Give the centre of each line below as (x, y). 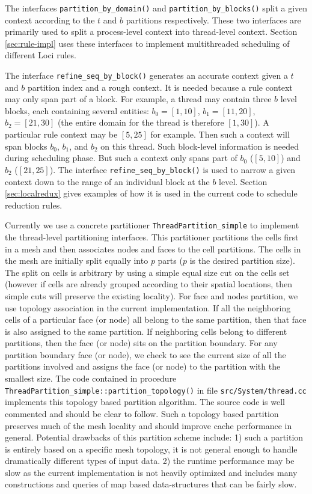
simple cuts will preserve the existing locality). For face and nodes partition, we (151, 295)
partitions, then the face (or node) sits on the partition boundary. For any (141, 343)
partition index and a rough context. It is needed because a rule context (160, 87)
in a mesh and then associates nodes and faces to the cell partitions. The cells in (153, 249)
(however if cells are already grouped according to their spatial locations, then (149, 284)
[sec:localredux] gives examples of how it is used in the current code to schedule (151, 193)
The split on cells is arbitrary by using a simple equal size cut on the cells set (147, 272)
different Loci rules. (41, 55)
